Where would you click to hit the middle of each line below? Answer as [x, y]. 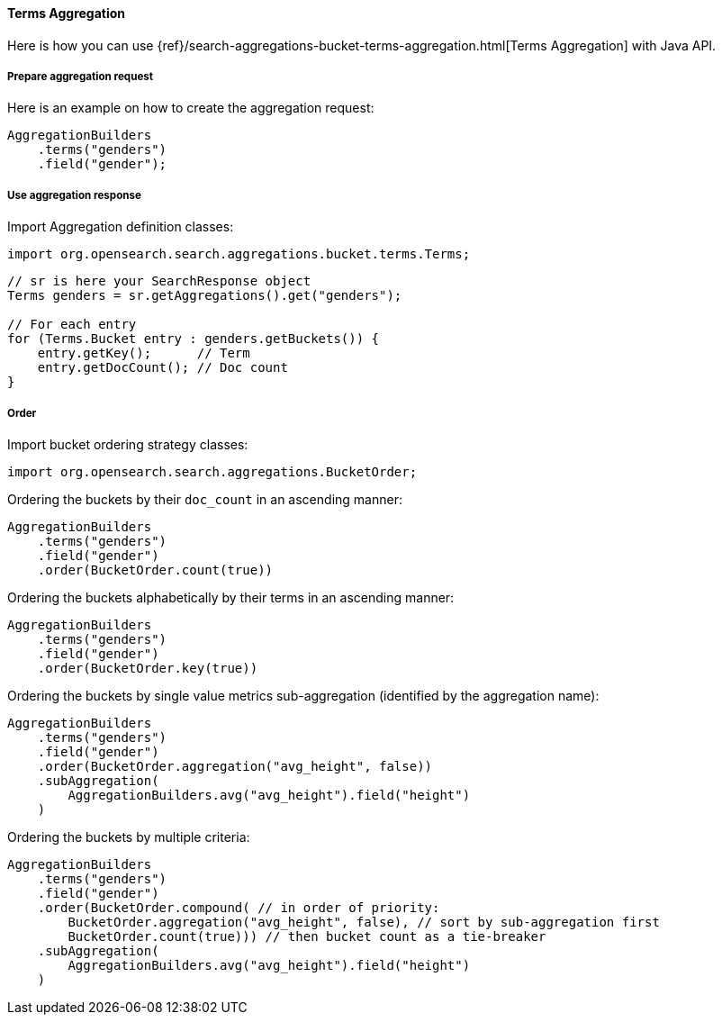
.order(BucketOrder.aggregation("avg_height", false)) [235, 766]
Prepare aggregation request [81, 77]
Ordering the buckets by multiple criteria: [129, 837]
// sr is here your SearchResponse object [159, 281]
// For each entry [72, 325]
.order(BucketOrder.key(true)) [148, 668]
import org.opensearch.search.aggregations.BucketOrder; [212, 471]
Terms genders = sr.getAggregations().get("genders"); [205, 296]
